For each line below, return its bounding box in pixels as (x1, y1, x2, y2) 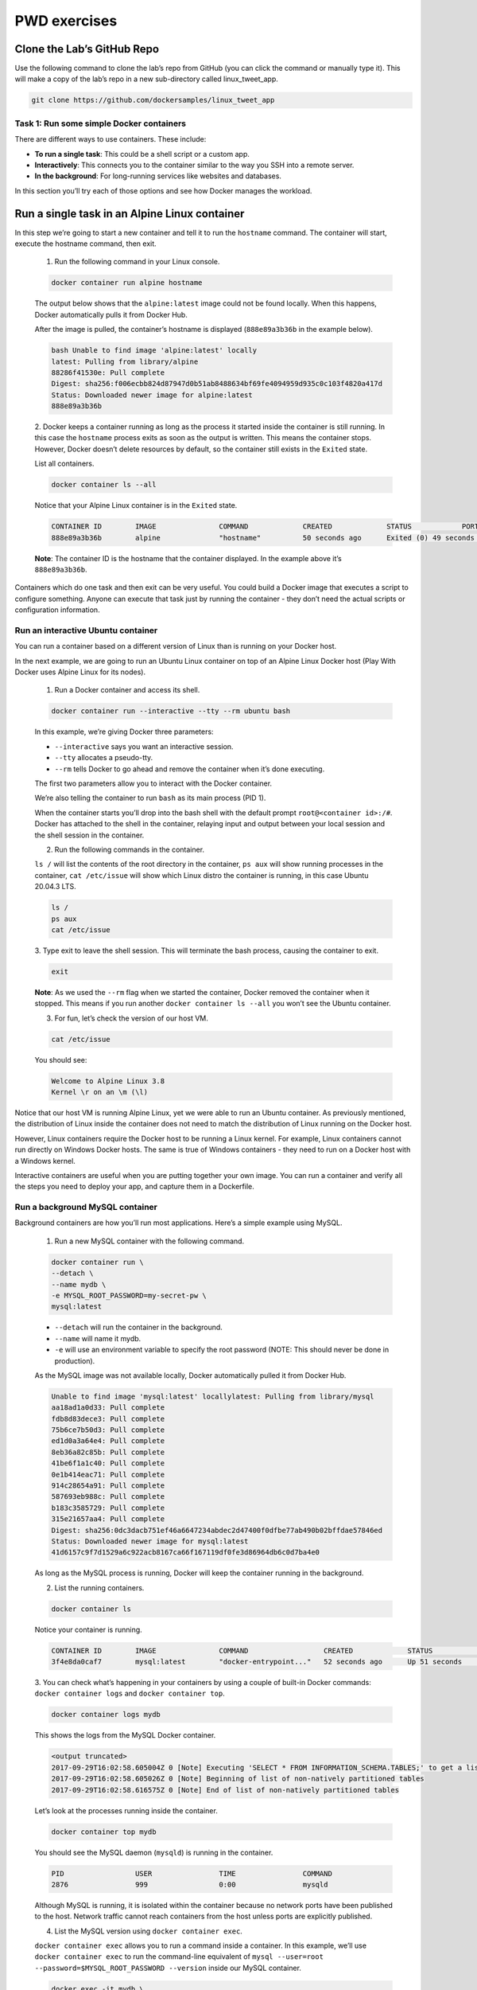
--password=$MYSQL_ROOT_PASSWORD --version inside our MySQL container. (34, 1963, 302, 1972)
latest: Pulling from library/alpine (51, 357, 199, 366)
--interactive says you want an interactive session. (54, 741, 234, 751)
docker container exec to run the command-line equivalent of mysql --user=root (34, 1952, 324, 1961)
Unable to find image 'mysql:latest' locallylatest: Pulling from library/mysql (51, 1391, 374, 1401)
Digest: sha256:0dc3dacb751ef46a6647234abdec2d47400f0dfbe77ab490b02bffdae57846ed (51, 1525, 383, 1535)
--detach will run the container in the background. (54, 1322, 223, 1333)
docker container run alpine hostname (51, 279, 203, 287)
